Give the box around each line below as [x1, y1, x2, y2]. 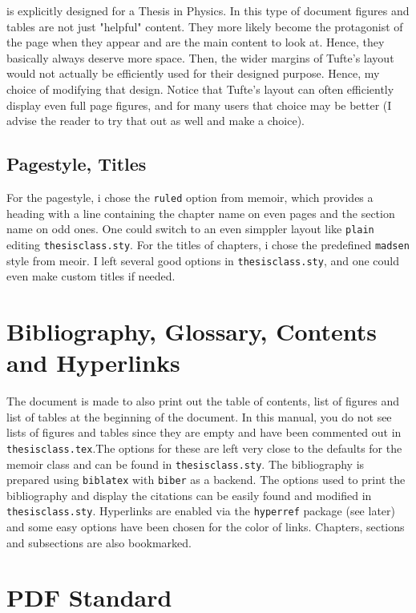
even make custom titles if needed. [6, 268, 176, 284]
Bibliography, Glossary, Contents [6, 314, 378, 347]
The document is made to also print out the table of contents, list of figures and [6, 393, 400, 409]
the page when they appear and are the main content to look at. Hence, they [6, 34, 385, 50]
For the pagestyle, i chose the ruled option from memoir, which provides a [6, 188, 374, 205]
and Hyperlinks [6, 346, 180, 379]
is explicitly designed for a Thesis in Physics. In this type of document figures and [6, 2, 410, 18]
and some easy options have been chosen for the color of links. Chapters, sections [6, 518, 405, 535]
